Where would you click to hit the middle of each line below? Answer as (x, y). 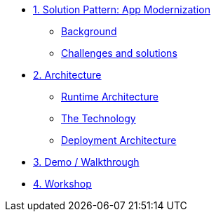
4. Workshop (62, 184)
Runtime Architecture (110, 97)
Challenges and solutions (119, 53)
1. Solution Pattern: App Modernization (122, 9)
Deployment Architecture (119, 140)
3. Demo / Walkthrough (86, 162)
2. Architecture (67, 75)
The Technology (99, 118)
